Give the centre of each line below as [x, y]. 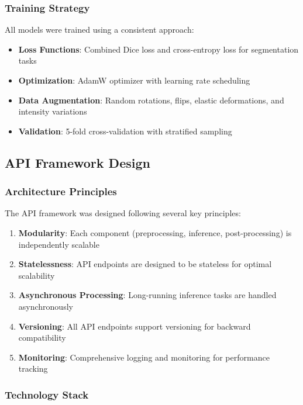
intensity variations [53, 111]
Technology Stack [47, 394]
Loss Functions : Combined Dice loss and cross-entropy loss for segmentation [159, 49]
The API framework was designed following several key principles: [123, 213]
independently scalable [59, 244]
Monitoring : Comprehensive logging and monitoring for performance [144, 357]
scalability [37, 275]
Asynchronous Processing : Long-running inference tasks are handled [147, 295]
